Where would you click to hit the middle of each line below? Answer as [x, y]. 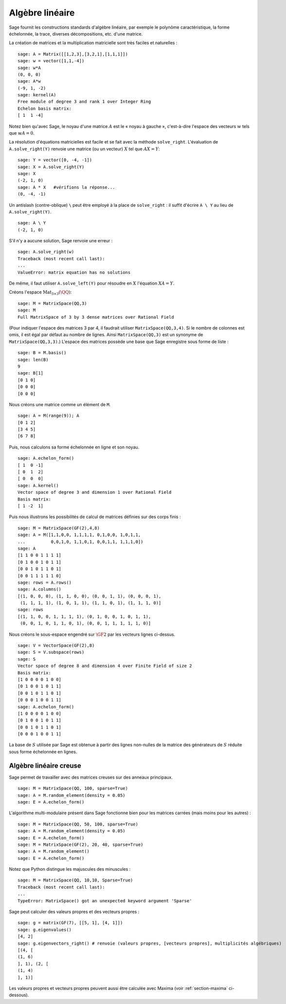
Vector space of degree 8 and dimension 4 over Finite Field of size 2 [105, 666]
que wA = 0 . [22, 133]
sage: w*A [29, 68]
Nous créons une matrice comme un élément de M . [60, 404]
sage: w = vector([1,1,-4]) [51, 61]
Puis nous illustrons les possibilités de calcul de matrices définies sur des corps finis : [95, 517]
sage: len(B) [33, 359]
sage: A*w [29, 81]
